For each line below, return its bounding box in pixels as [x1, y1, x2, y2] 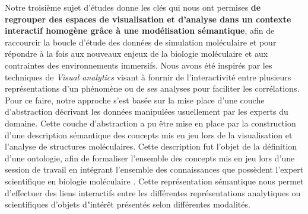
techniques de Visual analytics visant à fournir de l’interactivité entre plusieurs [5, 70, 291, 83]
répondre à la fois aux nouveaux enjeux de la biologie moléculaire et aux [5, 47, 268, 60]
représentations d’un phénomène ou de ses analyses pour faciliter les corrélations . [5, 82, 300, 95]
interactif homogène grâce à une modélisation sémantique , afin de [5, 24, 275, 37]
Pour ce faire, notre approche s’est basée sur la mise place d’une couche [5, 93, 265, 106]
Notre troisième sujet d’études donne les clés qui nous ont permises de [5, 1, 261, 13]
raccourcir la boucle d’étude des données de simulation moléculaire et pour [5, 35, 277, 48]
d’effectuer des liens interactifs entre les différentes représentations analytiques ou [5, 186, 301, 199]
